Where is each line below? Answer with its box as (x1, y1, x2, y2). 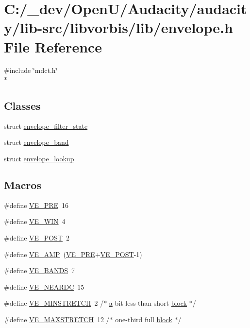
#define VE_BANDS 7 (4, 265, 75, 276)
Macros (4, 177, 41, 192)
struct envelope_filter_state (4, 121, 88, 131)
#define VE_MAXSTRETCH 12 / (4, 314, 110, 325)
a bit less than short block (109, 298, 187, 308)
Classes (4, 98, 41, 113)
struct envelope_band (4, 137, 69, 147)
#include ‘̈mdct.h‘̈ (4, 65, 58, 75)
